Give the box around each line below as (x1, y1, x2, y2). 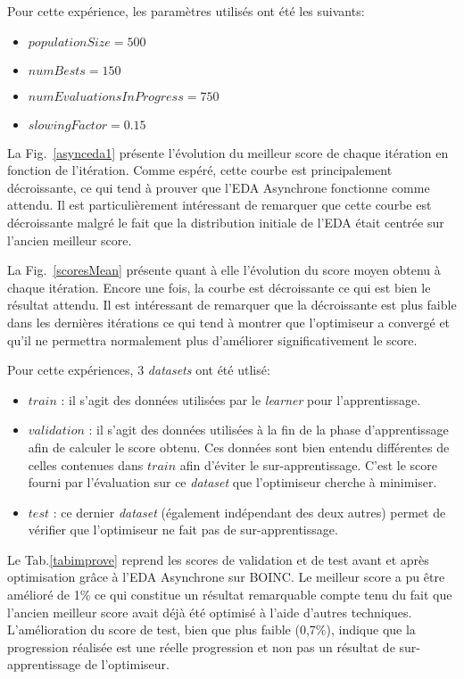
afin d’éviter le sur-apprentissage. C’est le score (179, 455, 437, 474)
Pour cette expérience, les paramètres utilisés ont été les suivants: (7, 2, 365, 20)
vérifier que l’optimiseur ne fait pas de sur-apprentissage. (28, 520, 338, 539)
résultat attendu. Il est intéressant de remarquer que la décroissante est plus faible (7, 295, 457, 314)
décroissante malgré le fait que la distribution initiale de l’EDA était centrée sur (7, 212, 444, 231)
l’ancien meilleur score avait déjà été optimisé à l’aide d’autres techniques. (7, 602, 412, 621)
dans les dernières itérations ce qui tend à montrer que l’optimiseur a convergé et (7, 312, 451, 331)
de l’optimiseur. (84, 655, 170, 674)
